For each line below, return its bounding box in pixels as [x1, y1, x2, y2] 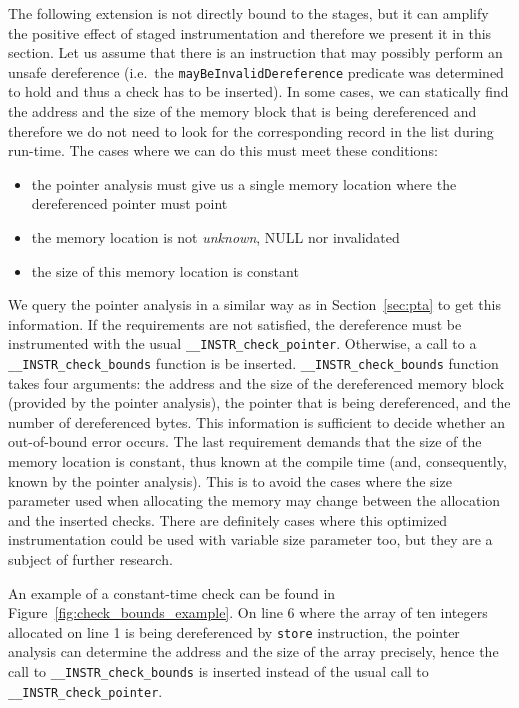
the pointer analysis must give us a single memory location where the [31, 173, 457, 194]
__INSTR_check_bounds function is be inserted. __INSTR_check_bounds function [8, 353, 499, 374]
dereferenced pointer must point [31, 193, 228, 214]
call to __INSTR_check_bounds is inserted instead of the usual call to [8, 661, 429, 682]
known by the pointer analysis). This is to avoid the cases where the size [8, 470, 452, 491]
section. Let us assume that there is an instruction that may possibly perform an [8, 42, 503, 63]
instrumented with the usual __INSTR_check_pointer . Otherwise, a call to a [8, 333, 477, 354]
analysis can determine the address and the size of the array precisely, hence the [8, 641, 499, 662]
